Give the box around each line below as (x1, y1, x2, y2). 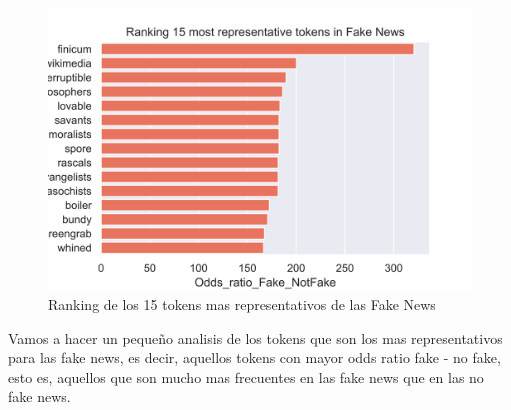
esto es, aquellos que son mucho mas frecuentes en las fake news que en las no (8, 366, 484, 387)
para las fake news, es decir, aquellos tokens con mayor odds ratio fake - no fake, (8, 347, 501, 368)
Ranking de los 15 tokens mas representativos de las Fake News (48, 293, 436, 314)
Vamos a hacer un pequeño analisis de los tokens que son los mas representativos (8, 327, 503, 348)
